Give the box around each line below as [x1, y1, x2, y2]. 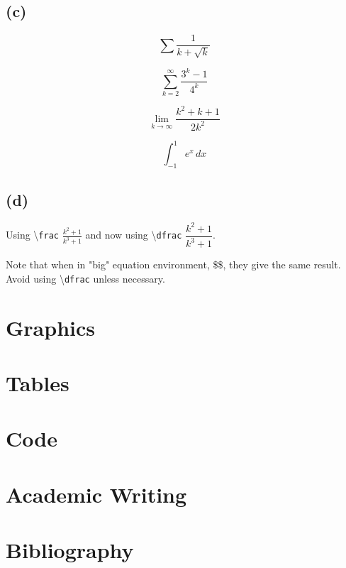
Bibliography [6, 535, 134, 564]
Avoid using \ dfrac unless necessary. [6, 271, 165, 285]
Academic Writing [6, 479, 187, 508]
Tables [6, 368, 69, 398]
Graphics [6, 312, 95, 342]
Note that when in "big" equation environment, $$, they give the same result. [6, 257, 341, 272]
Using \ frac [6, 227, 59, 242]
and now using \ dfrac [85, 227, 182, 242]
